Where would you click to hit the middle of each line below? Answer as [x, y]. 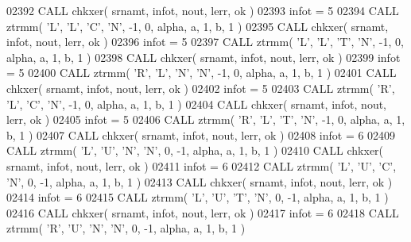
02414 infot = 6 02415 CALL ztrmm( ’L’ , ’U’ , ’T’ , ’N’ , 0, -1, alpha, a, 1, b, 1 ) [198, 197]
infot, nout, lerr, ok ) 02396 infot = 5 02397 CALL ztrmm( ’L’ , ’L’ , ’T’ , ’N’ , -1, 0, [205, 42]
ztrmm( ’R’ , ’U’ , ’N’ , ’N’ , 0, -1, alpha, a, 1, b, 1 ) [126, 228]
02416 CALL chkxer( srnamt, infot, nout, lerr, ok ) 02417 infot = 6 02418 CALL [203, 212]
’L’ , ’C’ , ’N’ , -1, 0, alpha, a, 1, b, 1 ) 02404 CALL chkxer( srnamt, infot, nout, [197, 104]
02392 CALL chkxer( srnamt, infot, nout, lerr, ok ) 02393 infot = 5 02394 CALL [203, 10]
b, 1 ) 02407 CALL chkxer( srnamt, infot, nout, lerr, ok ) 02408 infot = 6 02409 [201, 134]
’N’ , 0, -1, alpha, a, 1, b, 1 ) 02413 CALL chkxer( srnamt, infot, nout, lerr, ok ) [200, 181]
